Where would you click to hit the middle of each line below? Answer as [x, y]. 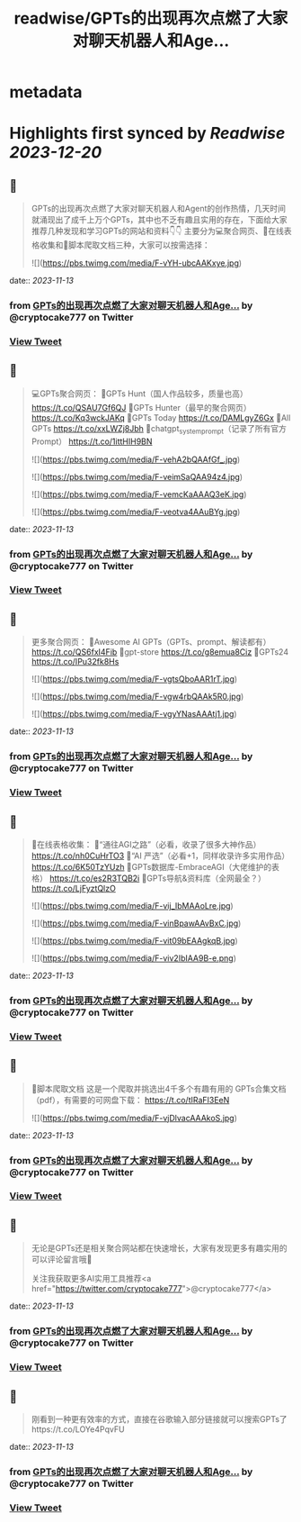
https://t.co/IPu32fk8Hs [75, 662]
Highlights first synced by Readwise [147, 134]
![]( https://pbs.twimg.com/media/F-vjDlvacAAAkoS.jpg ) [134, 1118]
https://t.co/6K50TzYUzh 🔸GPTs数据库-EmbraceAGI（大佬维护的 [151, 866]
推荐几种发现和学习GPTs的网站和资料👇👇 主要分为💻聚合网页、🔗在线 [158, 231]
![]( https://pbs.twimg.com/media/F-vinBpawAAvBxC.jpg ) [136, 923]
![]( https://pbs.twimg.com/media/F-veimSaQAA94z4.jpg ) [137, 476]
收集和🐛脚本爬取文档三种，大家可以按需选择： [124, 245]
